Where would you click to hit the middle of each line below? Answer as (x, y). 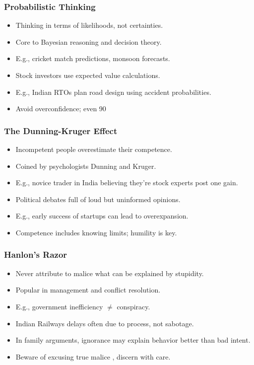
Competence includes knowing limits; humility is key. (96, 232)
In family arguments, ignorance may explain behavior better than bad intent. (133, 340)
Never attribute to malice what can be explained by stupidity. (110, 273)
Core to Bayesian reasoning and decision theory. (89, 41)
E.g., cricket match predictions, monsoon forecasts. (93, 58)
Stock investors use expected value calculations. (88, 75)
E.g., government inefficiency (59, 306)
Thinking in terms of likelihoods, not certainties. (89, 25)
